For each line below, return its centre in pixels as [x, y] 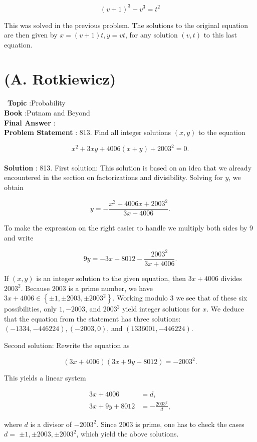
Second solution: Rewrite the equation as [67, 345]
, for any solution [152, 35]
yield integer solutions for [161, 309]
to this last [220, 35]
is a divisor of [51, 424]
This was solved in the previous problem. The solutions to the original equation [126, 25]
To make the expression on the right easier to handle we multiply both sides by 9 [129, 228]
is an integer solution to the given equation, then [111, 278]
